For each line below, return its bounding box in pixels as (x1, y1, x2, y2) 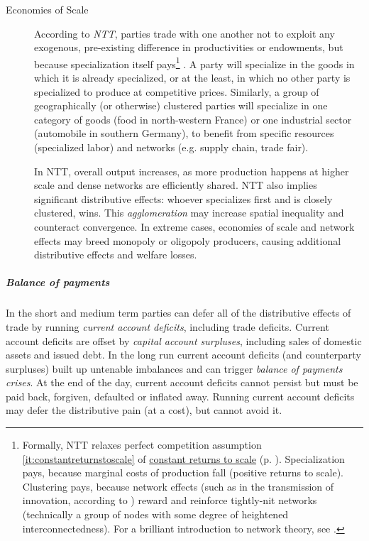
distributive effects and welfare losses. (34, 247, 197, 262)
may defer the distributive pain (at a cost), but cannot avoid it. (6, 403, 282, 417)
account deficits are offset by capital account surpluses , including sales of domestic (6, 333, 362, 348)
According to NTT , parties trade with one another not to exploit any (34, 26, 335, 40)
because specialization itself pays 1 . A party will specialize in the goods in (34, 54, 355, 71)
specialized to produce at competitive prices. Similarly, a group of (34, 84, 319, 99)
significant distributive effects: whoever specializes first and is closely (34, 191, 333, 206)
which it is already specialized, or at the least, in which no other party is (34, 70, 351, 85)
